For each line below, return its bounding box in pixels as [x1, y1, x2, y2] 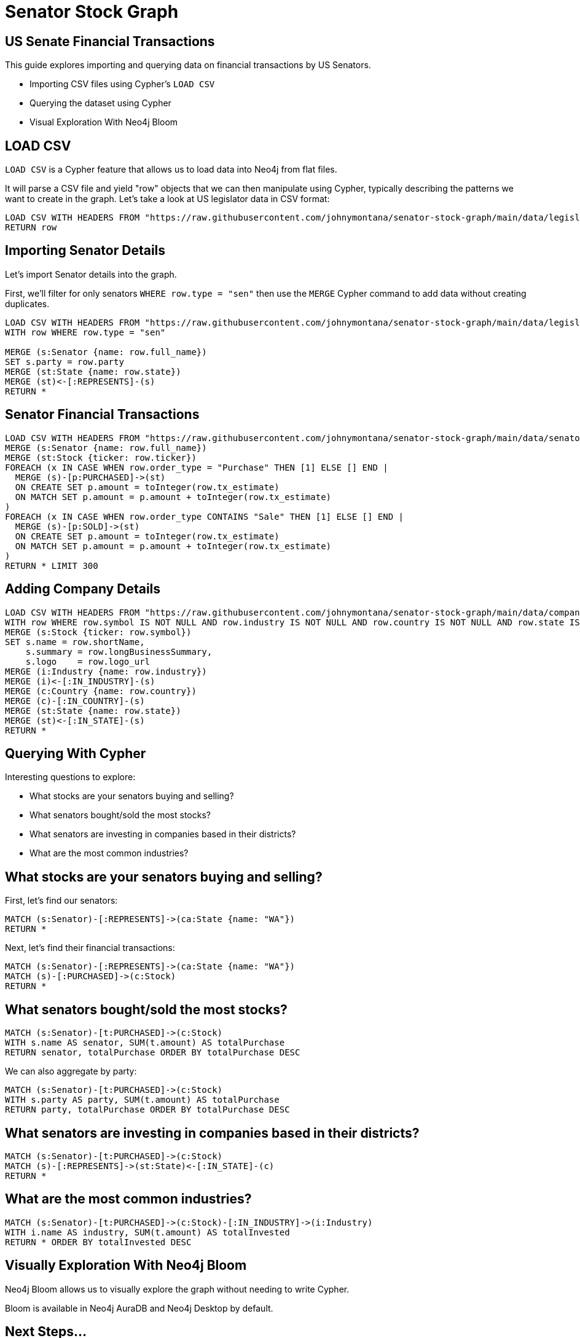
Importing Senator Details [5, 243, 166, 259]
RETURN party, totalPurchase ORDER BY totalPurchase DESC [5, 1105, 290, 1115]
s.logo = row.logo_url [25, 656, 151, 667]
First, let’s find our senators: [5, 895, 118, 906]
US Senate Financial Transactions [5, 33, 215, 49]
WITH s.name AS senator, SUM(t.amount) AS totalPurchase [5, 1038, 285, 1048]
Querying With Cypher [5, 745, 146, 761]
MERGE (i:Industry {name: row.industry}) [5, 666, 207, 676]
